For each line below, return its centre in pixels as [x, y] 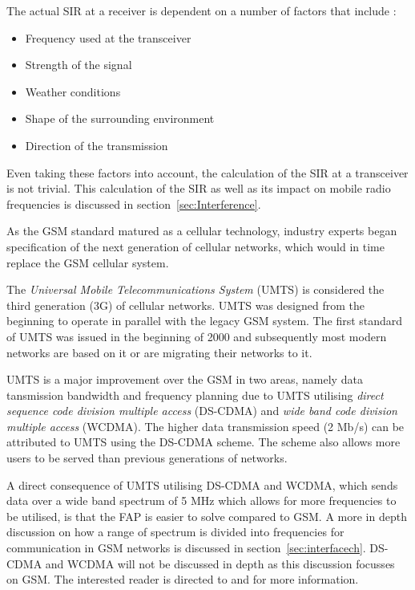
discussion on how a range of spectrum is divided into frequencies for [175, 532]
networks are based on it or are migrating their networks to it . [159, 352]
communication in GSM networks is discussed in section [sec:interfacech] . [186, 548]
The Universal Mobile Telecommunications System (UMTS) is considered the [195, 289]
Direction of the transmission [97, 145]
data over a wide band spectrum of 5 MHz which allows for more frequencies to [201, 500]
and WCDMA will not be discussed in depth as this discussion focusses [220, 563]
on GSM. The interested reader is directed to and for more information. [183, 579]
